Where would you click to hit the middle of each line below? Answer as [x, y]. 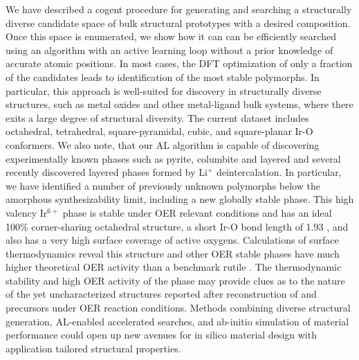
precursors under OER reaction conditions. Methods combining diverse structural [178, 308]
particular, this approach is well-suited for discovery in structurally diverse [164, 90]
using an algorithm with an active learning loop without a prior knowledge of [169, 49]
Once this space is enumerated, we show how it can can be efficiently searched [171, 36]
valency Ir [27, 212]
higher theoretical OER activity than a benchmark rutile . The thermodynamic [174, 267]
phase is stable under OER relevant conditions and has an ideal [197, 212]
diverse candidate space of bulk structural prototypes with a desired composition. [178, 22]
